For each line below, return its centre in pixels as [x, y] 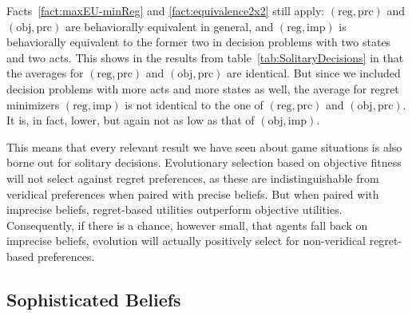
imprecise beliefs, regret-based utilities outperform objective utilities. [174, 209]
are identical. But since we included [314, 73]
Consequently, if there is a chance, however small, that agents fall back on [187, 225]
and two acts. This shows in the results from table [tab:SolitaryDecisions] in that [205, 57]
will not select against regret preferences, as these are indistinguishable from [193, 178]
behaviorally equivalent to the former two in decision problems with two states [199, 42]
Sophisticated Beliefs [94, 299]
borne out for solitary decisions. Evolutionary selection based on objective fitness [204, 162]
